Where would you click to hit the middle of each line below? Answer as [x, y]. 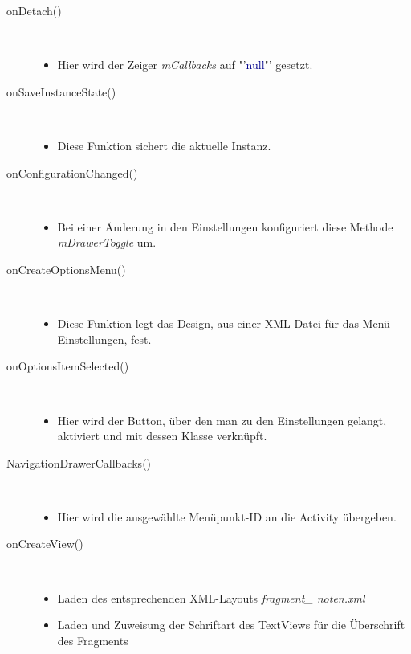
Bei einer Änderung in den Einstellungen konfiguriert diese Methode [225, 226]
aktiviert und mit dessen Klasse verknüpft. [162, 436]
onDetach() [34, 10]
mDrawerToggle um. [107, 242]
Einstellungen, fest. [104, 339]
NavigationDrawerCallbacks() [79, 462]
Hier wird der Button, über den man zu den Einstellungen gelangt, [222, 420]
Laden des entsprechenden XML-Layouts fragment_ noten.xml [211, 597]
